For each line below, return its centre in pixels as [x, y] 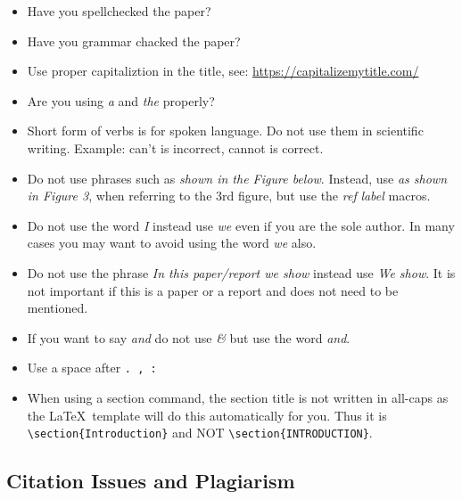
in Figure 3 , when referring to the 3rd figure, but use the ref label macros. [229, 196]
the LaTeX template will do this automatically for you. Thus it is [207, 415]
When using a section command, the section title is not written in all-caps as [238, 397]
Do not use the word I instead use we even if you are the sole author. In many [241, 225]
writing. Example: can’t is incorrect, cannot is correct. [175, 147]
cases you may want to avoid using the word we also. [172, 243]
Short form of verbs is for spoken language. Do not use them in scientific [225, 131]
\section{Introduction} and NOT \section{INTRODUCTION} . [200, 433]
